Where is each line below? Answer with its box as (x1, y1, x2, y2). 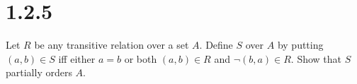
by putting (277, 37, 324, 52)
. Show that (290, 51, 342, 66)
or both (124, 51, 157, 66)
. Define (199, 37, 233, 52)
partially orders (6, 65, 72, 80)
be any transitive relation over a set (34, 37, 189, 52)
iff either (58, 51, 96, 66)
